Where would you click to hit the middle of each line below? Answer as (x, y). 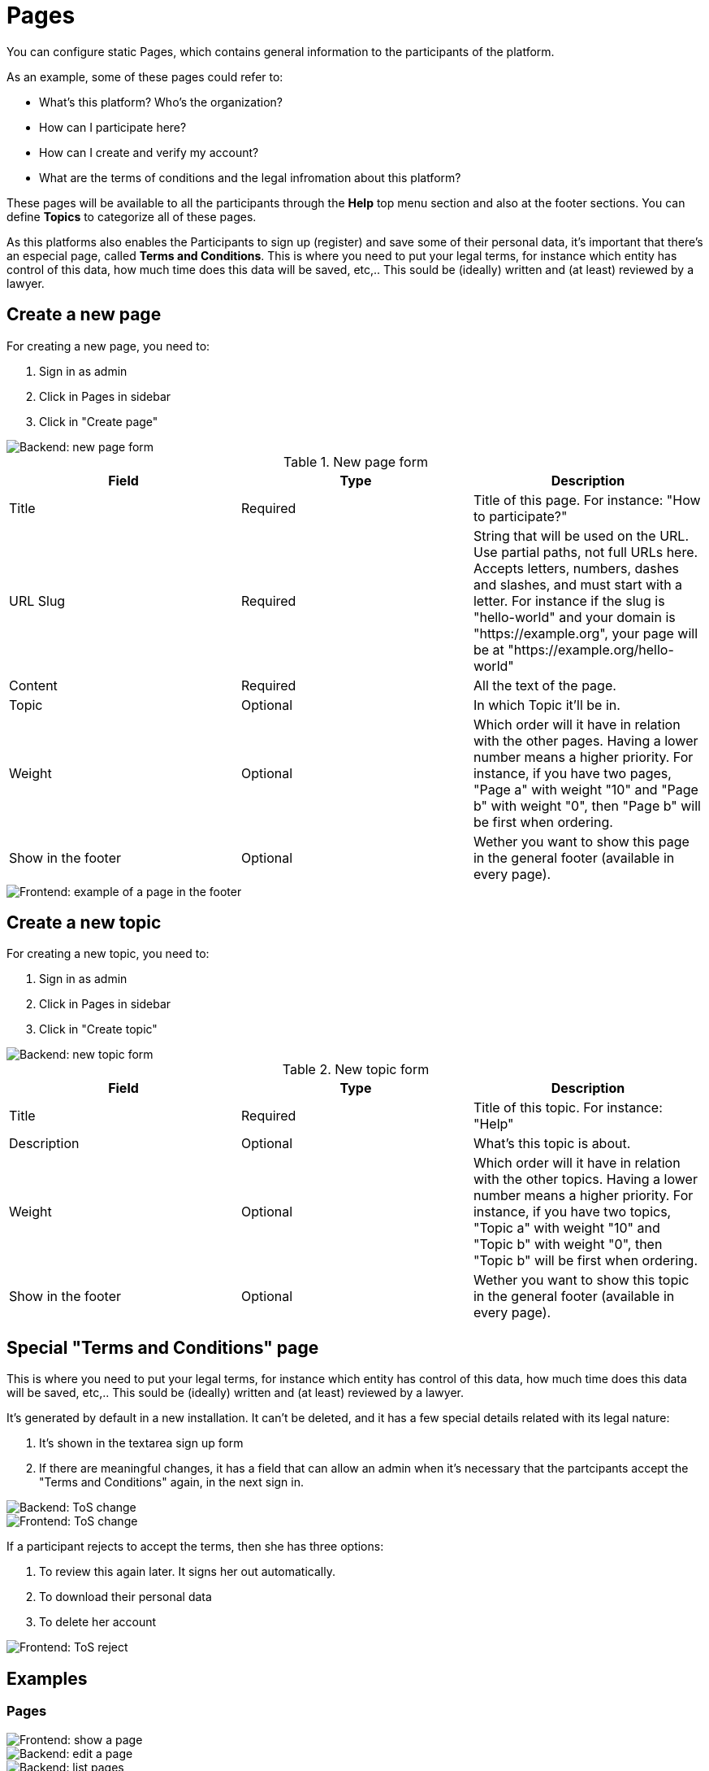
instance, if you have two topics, (572, 1212)
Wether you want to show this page (581, 841)
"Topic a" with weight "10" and (566, 1228)
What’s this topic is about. (552, 1144)
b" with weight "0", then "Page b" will (587, 805)
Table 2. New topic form (356, 1070)
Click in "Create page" (99, 421)
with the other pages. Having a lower (586, 740)
